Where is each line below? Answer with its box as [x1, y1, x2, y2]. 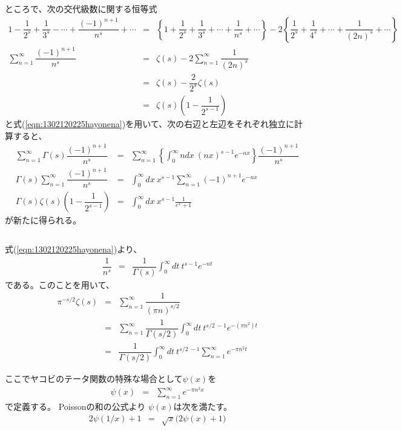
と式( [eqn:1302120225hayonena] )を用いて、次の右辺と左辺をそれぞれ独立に [5, 117, 295, 130]
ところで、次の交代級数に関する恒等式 [5, 2, 157, 15]
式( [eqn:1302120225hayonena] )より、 [5, 243, 142, 255]
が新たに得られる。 [5, 214, 81, 226]
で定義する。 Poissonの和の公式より [5, 400, 146, 412]
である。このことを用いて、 [5, 278, 114, 291]
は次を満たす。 [173, 400, 232, 412]
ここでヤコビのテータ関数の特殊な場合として [5, 372, 183, 384]
